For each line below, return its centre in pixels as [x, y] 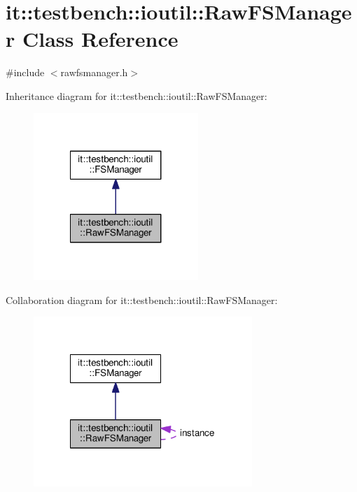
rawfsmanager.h [94, 72]
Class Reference [100, 39]
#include [25, 72]
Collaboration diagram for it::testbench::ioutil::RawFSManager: [142, 299]
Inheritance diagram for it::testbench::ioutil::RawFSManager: [136, 95]
